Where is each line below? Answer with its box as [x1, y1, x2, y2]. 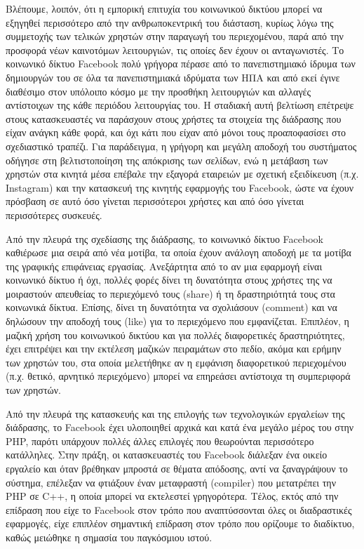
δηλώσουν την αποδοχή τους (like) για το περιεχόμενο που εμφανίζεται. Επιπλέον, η [6, 314, 349, 329]
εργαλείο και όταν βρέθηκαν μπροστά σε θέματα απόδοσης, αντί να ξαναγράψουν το [6, 461, 348, 475]
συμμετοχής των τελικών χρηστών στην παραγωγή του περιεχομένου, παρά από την [6, 29, 344, 44]
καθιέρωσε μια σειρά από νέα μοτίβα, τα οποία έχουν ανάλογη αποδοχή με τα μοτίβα [6, 245, 351, 260]
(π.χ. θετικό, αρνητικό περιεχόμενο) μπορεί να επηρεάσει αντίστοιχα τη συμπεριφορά [6, 369, 351, 383]
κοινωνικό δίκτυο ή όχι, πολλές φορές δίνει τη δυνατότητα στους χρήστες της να [6, 272, 332, 287]
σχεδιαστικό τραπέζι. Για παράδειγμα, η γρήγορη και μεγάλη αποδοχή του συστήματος [6, 138, 357, 153]
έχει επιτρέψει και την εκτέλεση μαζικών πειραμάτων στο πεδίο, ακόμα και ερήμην [6, 341, 342, 356]
